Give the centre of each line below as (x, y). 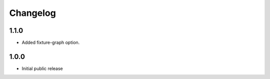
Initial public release (42, 68)
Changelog (32, 13)
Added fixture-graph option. (51, 43)
